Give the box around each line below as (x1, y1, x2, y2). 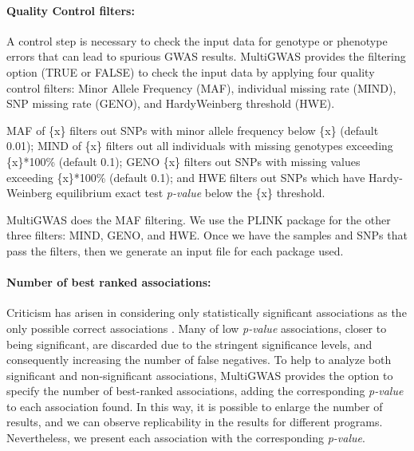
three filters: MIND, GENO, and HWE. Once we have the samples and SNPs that (6, 227, 408, 243)
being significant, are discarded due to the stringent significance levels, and (6, 335, 373, 352)
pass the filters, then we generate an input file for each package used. (6, 242, 344, 259)
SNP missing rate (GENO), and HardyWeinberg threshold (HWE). (6, 95, 335, 112)
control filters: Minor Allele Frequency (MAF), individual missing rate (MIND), (6, 79, 396, 96)
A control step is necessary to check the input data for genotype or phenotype (6, 32, 388, 49)
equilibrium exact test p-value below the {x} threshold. (56, 184, 325, 201)
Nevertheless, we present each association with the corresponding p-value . (6, 429, 365, 446)
